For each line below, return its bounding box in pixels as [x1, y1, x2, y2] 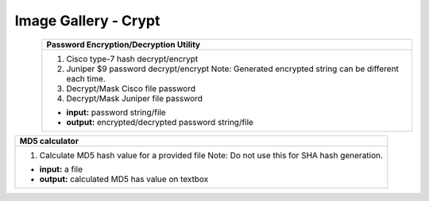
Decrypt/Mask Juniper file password [66, 93, 203, 104]
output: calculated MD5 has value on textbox [39, 173, 209, 184]
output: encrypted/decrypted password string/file [66, 116, 254, 127]
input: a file [39, 163, 83, 174]
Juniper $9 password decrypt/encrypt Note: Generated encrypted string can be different [66, 63, 399, 74]
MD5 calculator [19, 135, 79, 146]
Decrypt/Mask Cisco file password [66, 83, 196, 94]
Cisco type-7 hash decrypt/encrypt [66, 53, 199, 64]
